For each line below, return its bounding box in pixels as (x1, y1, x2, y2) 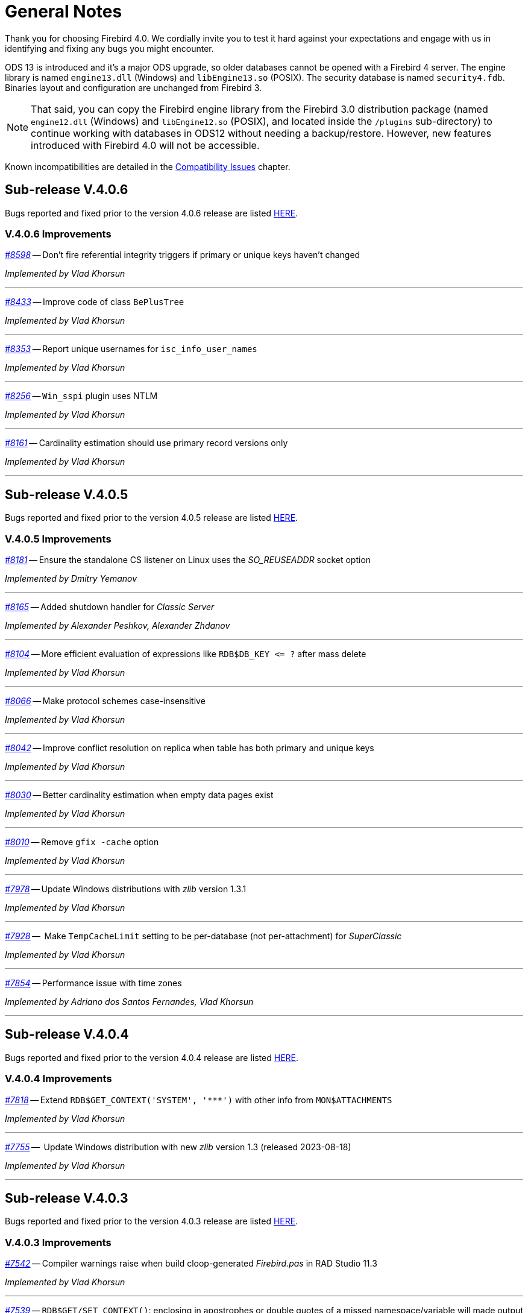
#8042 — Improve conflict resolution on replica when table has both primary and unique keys (5, 742, 374, 753)
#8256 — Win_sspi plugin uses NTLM (5, 391, 158, 401)
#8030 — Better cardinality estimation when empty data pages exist (5, 789, 274, 800)
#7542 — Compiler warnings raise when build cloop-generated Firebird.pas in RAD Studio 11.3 (5, 1258, 377, 1269)
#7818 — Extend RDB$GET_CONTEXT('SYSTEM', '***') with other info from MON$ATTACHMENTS (5, 1094, 392, 1105)
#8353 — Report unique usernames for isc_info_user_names (5, 344, 257, 354)
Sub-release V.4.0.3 (5, 1190, 128, 1206)
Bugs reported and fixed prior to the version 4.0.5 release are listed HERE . (5, 512, 298, 523)
